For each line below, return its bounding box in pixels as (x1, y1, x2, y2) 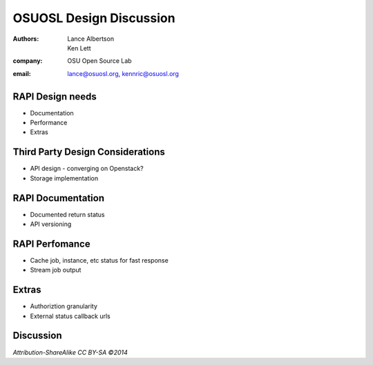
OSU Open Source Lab (67, 57, 132, 65)
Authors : (12, 35, 39, 43)
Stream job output (30, 266, 82, 274)
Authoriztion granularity (30, 302, 98, 310)
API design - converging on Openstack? (30, 165, 144, 173)
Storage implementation (30, 174, 99, 182)
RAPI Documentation (12, 192, 105, 204)
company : (12, 57, 43, 65)
